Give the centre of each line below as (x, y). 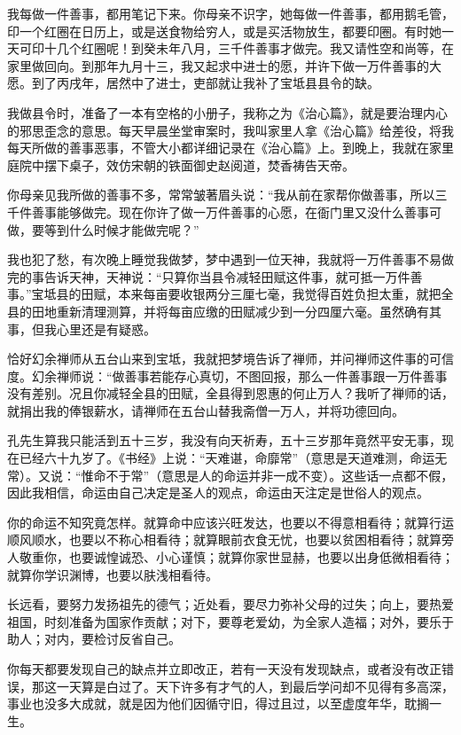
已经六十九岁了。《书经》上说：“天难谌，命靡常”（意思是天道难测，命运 (227, 458)
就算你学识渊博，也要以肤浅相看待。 (113, 574)
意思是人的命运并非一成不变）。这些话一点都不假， (308, 475)
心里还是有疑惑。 (106, 328)
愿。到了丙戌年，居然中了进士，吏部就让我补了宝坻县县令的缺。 (193, 83)
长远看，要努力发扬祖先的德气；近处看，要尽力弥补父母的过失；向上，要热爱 (230, 604)
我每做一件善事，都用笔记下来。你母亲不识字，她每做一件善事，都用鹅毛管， (230, 13)
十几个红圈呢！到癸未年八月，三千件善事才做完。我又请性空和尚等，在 (249, 48)
